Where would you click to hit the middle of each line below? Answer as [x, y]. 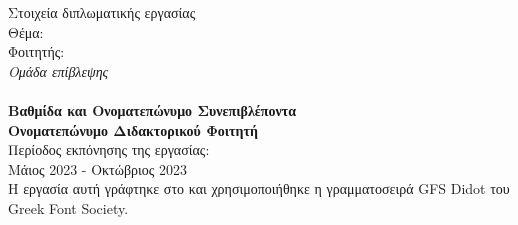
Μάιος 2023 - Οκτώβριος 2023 [98, 168]
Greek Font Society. [68, 207]
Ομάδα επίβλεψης [58, 70]
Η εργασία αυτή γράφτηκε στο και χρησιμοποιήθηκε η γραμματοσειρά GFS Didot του [259, 188]
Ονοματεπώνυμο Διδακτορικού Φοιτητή [133, 129]
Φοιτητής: [36, 51]
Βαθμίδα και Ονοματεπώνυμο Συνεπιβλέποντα [152, 109]
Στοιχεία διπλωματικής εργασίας [102, 12]
